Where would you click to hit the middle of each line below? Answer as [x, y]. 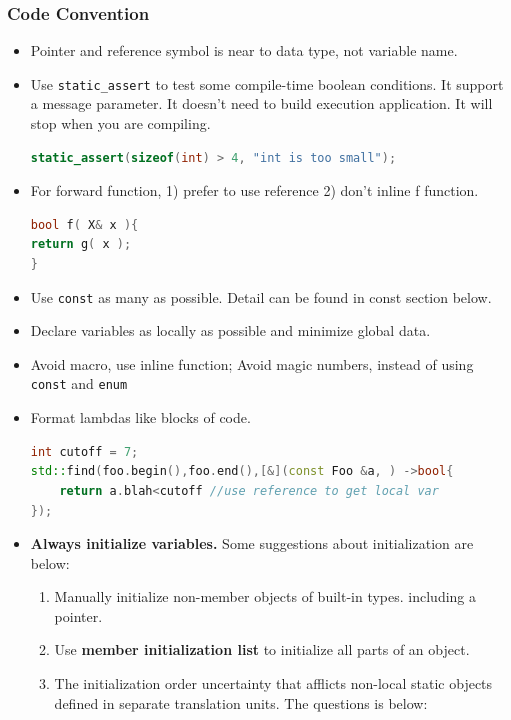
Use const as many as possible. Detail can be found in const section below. [261, 296]
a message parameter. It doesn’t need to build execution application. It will [261, 103]
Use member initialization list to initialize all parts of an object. [262, 649]
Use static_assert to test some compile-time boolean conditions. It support [267, 83]
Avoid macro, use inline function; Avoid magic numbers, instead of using [252, 363]
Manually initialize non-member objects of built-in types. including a [265, 596]
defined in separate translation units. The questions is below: [241, 702]
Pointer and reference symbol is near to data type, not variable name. [244, 50]
